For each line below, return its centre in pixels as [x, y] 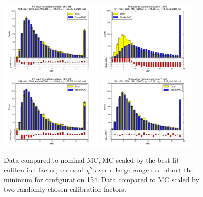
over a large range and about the [144, 169]
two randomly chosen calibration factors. [65, 189]
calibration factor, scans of [44, 169]
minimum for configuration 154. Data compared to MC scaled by [101, 179]
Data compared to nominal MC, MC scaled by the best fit [91, 160]
